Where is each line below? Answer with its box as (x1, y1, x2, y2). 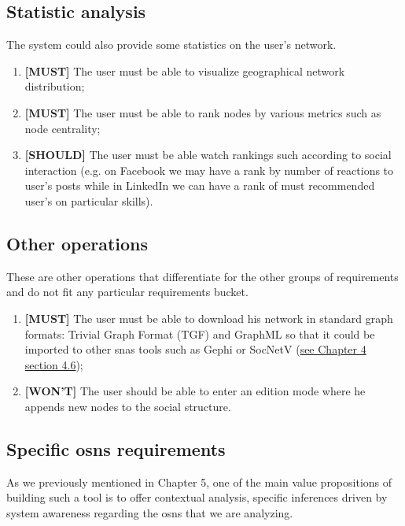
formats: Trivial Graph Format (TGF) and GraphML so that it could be (24, 325, 375, 342)
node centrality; (24, 120, 101, 136)
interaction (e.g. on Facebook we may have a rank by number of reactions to (24, 161, 394, 178)
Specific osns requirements (6, 436, 226, 461)
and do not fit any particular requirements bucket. (6, 283, 249, 300)
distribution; (24, 78, 85, 94)
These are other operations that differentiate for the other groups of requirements (6, 268, 399, 284)
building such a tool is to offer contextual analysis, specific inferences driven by (6, 489, 388, 506)
